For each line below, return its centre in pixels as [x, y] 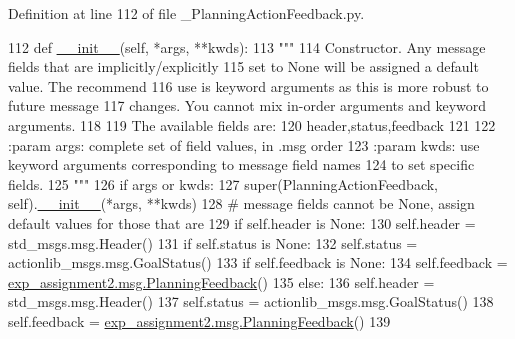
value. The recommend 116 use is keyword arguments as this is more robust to [248, 85]
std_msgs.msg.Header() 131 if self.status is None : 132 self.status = [213, 242]
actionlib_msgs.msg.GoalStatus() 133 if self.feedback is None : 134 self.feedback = [258, 262]
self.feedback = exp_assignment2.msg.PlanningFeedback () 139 [199, 320]
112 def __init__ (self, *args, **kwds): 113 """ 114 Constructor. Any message [247, 46]
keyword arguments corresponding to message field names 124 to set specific [241, 164]
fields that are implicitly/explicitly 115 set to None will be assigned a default [243, 66]
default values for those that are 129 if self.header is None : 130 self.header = [242, 222]
